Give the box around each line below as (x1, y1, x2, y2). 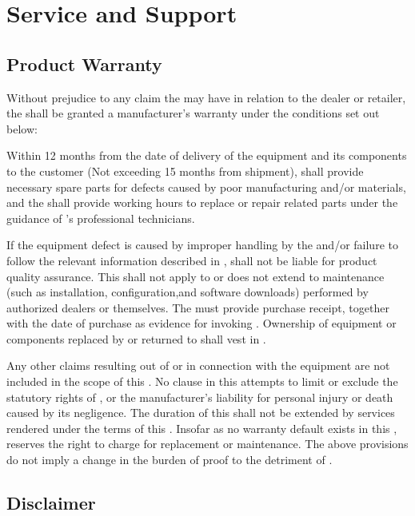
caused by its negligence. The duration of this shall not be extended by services (6, 404, 395, 421)
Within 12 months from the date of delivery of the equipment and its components (6, 147, 407, 164)
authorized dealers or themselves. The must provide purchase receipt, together (6, 299, 389, 316)
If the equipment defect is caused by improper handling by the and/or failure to (6, 236, 398, 253)
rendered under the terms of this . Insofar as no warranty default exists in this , (6, 419, 397, 436)
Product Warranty (6, 51, 162, 76)
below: (6, 120, 38, 137)
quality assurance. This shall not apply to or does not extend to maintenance (6, 268, 385, 284)
